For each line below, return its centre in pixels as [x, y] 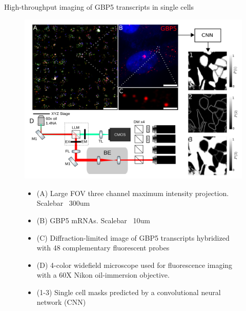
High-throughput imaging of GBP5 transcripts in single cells [99, 7]
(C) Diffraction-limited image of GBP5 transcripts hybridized [133, 237]
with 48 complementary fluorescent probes [103, 248]
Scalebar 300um [63, 203]
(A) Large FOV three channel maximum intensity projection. [133, 193]
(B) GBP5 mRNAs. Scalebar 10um [93, 220]
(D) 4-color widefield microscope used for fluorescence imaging [135, 265]
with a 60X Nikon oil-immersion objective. [103, 275]
